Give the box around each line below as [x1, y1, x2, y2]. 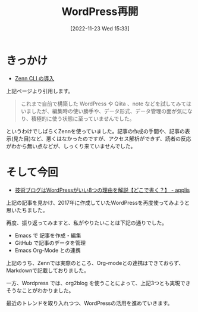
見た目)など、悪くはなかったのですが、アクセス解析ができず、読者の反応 [13, 135, 191, 142]
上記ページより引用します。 [6, 87, 74, 95]
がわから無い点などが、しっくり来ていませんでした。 [6, 142, 136, 149]
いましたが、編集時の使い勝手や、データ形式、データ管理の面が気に [20, 107, 188, 114]
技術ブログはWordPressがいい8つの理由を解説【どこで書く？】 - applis [14, 186, 190, 194]
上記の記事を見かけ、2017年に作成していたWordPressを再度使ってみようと [6, 199, 190, 206]
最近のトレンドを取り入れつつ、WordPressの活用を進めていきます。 [6, 299, 173, 307]
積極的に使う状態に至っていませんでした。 [31, 115, 135, 122]
